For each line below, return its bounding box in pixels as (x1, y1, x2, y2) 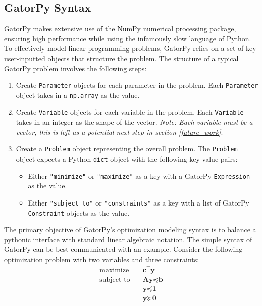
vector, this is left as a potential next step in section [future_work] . (16, 126, 223, 137)
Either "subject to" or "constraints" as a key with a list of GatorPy (28, 197, 249, 208)
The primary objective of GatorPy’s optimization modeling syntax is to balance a (4, 224, 256, 235)
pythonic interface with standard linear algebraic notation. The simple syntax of (4, 234, 252, 244)
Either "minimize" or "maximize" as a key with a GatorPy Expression (28, 170, 250, 181)
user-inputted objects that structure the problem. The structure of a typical (4, 53, 239, 63)
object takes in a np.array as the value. (16, 89, 140, 100)
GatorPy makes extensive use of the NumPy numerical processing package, (4, 23, 236, 34)
